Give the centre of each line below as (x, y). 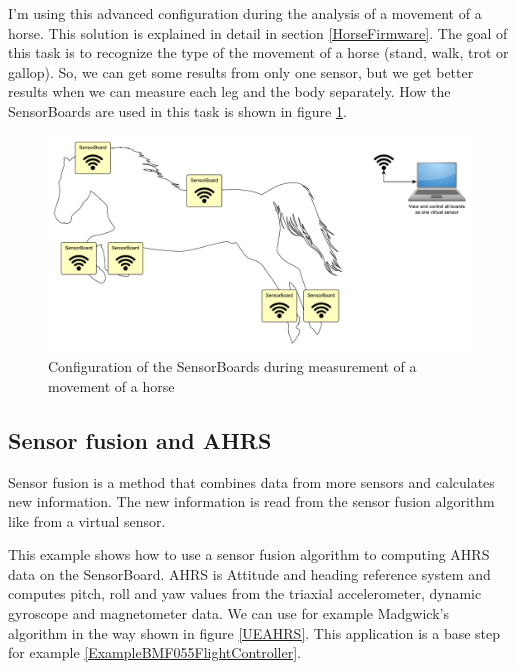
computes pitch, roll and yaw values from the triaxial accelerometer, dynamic (245, 593)
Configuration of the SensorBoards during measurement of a (232, 366)
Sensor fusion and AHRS (140, 439)
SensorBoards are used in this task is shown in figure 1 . (177, 110)
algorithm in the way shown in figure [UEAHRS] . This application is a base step (254, 632)
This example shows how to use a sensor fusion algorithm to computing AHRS (249, 554)
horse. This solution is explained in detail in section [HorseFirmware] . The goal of (258, 32)
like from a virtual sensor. (87, 520)
